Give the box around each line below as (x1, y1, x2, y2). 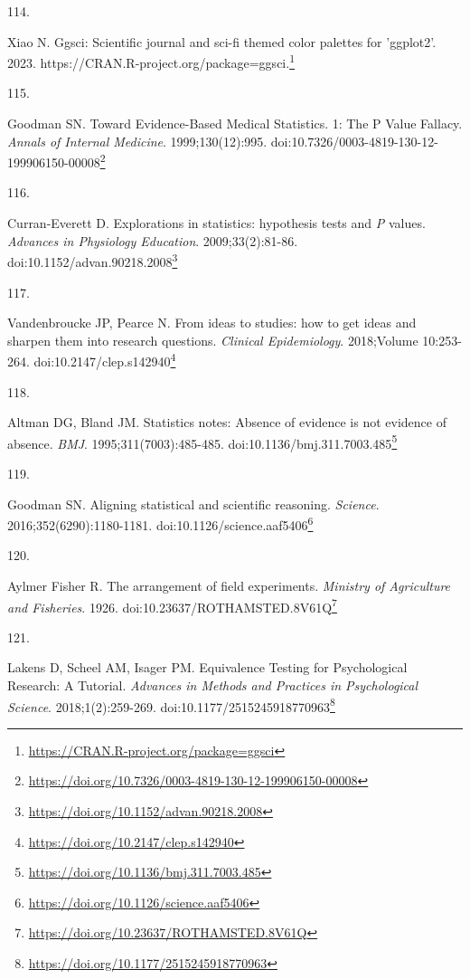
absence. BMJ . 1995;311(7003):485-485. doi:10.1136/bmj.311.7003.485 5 (7, 431, 398, 452)
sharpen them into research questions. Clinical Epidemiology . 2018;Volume (7, 330, 418, 349)
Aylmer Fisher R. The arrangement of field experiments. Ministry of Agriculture (7, 576, 451, 594)
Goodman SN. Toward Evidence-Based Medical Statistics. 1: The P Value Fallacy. (7, 114, 463, 133)
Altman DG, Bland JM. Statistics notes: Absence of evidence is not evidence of (7, 413, 446, 432)
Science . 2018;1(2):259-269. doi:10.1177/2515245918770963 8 (7, 694, 335, 716)
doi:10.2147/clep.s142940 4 (33, 349, 176, 370)
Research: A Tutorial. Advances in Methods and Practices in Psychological (7, 676, 418, 695)
